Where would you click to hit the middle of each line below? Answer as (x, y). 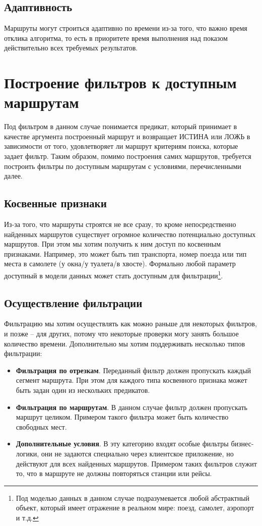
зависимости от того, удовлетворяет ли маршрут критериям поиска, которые (121, 146)
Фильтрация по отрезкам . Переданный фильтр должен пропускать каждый (134, 370)
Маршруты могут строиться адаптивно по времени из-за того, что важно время (126, 28)
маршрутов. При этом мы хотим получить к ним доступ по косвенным (113, 244)
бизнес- (242, 444)
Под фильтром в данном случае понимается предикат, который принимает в (121, 126)
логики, (27, 454)
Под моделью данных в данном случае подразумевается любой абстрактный (133, 498)
